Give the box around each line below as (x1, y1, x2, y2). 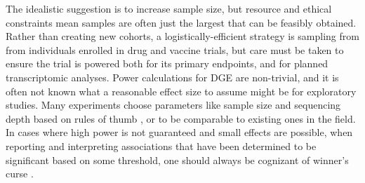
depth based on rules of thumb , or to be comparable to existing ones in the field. (6, 111, 356, 126)
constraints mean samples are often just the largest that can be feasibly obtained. (6, 15, 357, 29)
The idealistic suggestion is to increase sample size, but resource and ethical (6, 1, 332, 15)
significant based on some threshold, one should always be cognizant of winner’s (6, 152, 349, 167)
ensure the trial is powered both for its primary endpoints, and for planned (6, 56, 328, 71)
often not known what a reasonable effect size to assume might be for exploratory (6, 83, 357, 98)
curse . (6, 166, 34, 181)
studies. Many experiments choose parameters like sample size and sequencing (6, 97, 341, 112)
